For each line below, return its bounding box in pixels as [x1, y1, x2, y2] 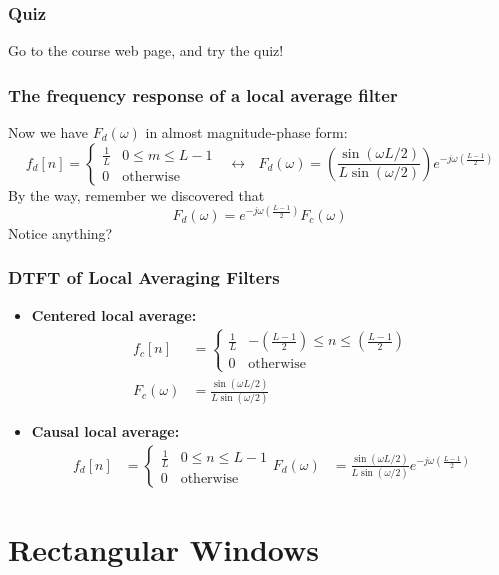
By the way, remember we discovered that [8, 184, 265, 205]
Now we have [8, 122, 89, 143]
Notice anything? [8, 222, 113, 243]
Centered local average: [31, 304, 197, 325]
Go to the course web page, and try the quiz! [8, 40, 284, 61]
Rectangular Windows [8, 529, 320, 570]
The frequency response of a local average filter [8, 82, 398, 107]
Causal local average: [31, 421, 180, 442]
